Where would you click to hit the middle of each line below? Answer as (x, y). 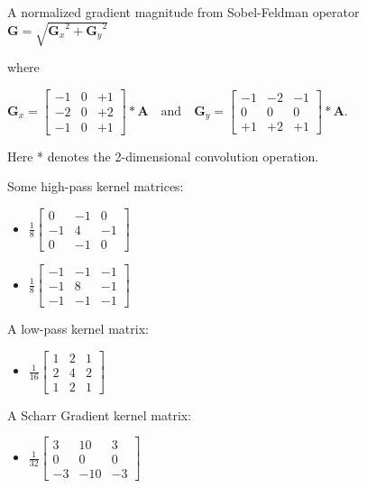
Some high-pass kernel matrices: (96, 186)
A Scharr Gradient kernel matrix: (100, 414)
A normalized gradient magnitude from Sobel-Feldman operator (183, 12)
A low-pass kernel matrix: (78, 329)
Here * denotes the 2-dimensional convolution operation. (163, 156)
